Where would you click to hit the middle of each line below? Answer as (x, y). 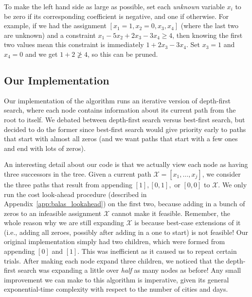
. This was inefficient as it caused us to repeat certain (157, 251)
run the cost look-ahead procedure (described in (75, 194)
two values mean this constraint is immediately (74, 44)
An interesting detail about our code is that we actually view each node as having (126, 164)
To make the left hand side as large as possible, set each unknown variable (114, 6)
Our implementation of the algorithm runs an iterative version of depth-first (117, 100)
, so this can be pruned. (123, 54)
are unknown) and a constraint (50, 35)
